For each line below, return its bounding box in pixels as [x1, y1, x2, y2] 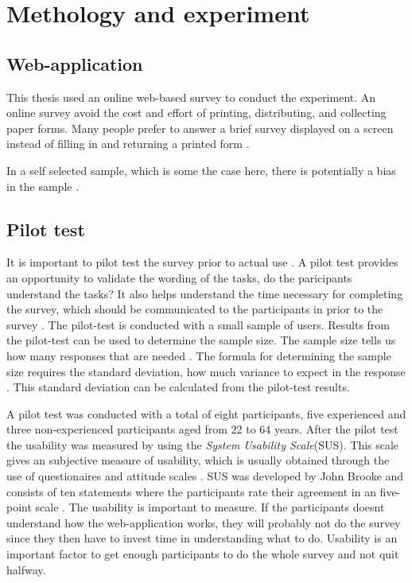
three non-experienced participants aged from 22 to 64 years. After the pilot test [6, 421, 398, 437]
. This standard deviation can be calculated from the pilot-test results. [6, 379, 350, 395]
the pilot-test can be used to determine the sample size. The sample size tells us [6, 332, 396, 348]
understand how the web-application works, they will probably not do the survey [6, 514, 401, 531]
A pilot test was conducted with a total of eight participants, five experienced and [6, 405, 406, 422]
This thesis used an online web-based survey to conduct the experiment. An [6, 88, 376, 105]
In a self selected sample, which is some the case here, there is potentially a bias [6, 161, 396, 178]
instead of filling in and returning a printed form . [6, 135, 250, 152]
